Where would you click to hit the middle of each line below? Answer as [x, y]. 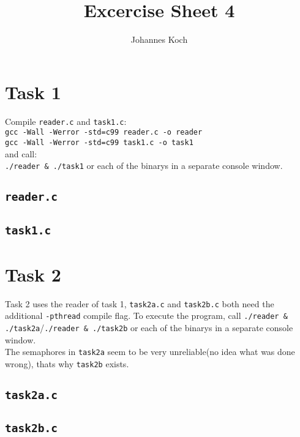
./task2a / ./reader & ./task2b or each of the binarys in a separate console [149, 328]
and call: [21, 153]
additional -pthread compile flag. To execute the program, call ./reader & [146, 316]
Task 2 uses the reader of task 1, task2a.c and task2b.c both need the [140, 303]
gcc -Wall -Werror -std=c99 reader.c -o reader [104, 133]
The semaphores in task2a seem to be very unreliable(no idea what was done [150, 352]
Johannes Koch [159, 39]
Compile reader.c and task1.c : [66, 121]
